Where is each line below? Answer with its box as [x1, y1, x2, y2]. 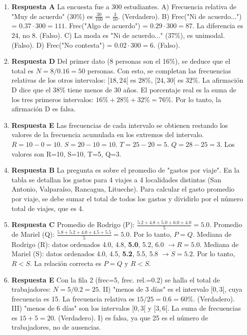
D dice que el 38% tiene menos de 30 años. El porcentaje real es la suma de [11, 84, 236, 94]
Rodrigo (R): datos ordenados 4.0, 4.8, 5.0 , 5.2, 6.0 [11, 239, 164, 249]
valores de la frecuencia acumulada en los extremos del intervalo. [11, 129, 204, 140]
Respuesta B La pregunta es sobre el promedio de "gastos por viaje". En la [11, 165, 240, 175]
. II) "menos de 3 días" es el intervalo [99, 284, 209, 294]
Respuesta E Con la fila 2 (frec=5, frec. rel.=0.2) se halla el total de [11, 274, 220, 284]
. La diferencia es [192, 20, 243, 31]
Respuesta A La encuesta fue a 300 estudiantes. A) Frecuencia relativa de [11, 1, 237, 11]
